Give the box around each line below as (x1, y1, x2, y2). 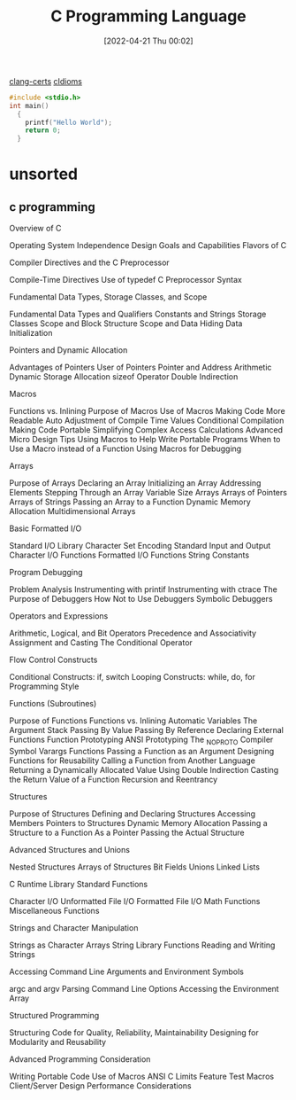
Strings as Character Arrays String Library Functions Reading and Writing (9, 940, 276, 950)
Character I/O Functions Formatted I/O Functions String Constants (9, 550, 250, 560)
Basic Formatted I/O (9, 523, 82, 534)
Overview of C (9, 223, 62, 234)
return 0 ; (25, 126, 62, 135)
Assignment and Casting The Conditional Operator (9, 637, 193, 648)
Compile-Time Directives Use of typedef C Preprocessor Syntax (9, 275, 243, 285)
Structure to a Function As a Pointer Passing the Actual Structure (9, 827, 245, 838)
